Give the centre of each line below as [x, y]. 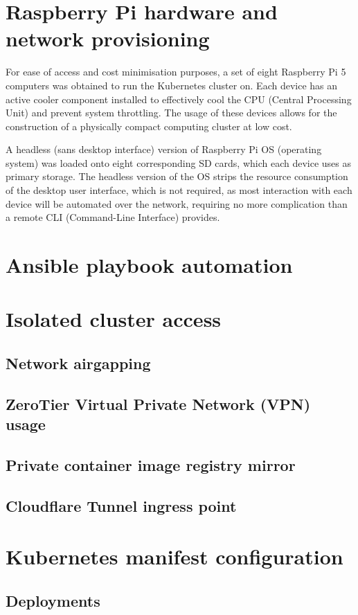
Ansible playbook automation [149, 265]
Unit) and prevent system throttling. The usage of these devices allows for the [171, 113]
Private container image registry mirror [151, 464]
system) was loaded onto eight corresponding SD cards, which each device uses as [179, 162]
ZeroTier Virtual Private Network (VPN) [158, 403]
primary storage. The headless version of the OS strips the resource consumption [177, 176]
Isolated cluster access [114, 319]
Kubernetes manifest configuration [174, 556]
